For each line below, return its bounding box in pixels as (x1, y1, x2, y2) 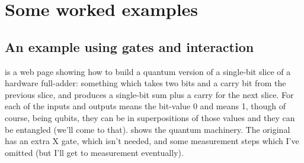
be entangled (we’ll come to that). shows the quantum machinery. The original (5, 123, 290, 135)
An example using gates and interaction (5, 37, 254, 56)
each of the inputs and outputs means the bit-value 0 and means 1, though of (5, 100, 286, 112)
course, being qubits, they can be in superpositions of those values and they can (5, 111, 295, 123)
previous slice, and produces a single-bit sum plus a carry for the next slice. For (5, 88, 294, 100)
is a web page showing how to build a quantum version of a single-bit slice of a (5, 65, 291, 77)
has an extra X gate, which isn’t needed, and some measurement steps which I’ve (5, 135, 299, 147)
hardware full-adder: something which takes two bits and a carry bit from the (5, 77, 286, 89)
